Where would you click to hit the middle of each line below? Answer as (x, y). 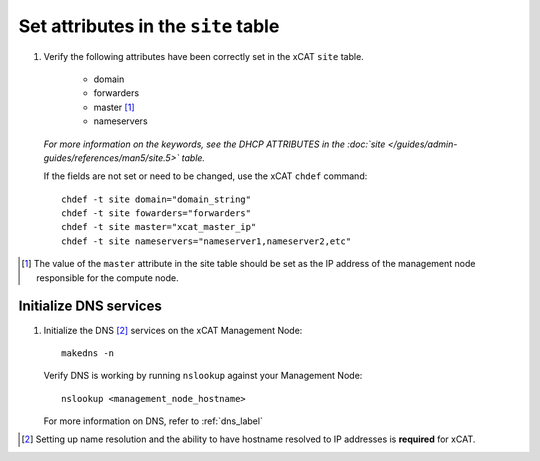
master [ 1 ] (114, 107)
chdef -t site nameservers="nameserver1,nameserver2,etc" (206, 241)
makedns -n (88, 353)
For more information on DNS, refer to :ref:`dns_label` (153, 421)
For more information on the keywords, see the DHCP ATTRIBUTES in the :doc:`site (214, 144)
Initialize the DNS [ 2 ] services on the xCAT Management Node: (173, 330)
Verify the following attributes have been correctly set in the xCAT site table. (203, 56)
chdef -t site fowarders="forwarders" (156, 213)
